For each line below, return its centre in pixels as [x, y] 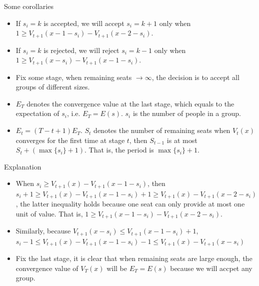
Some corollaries [29, 6]
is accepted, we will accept [84, 23]
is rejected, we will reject [81, 50]
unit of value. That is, [49, 213]
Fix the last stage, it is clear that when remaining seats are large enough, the [134, 258]
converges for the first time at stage [70, 140]
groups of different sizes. [53, 87]
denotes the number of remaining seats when [162, 130]
